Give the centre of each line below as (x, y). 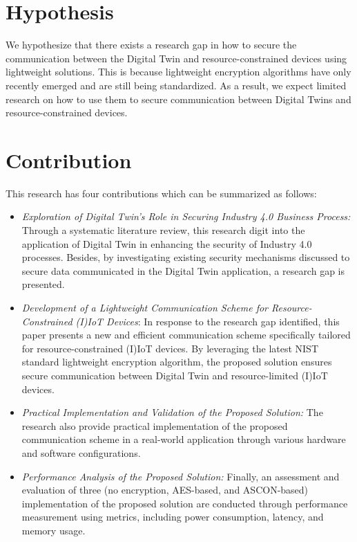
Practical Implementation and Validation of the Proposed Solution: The (172, 412)
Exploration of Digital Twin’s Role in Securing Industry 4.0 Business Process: (186, 216)
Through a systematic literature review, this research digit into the (163, 230)
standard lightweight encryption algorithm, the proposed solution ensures (177, 362)
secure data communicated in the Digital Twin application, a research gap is (183, 270)
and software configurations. (81, 452)
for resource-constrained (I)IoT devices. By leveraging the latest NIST (170, 348)
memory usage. (54, 530)
